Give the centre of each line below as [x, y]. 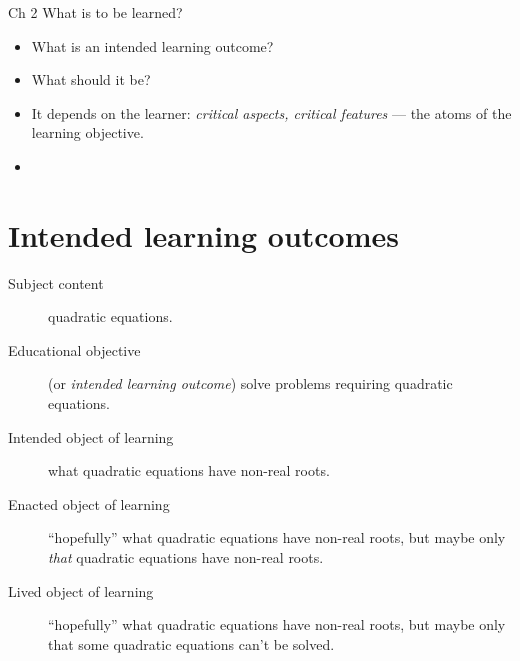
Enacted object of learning [89, 503]
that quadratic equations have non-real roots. [186, 557]
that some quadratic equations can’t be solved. [191, 643]
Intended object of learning [91, 436]
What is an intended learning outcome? [152, 45]
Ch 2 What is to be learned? [95, 12]
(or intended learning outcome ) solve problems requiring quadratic [250, 383]
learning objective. [87, 132]
